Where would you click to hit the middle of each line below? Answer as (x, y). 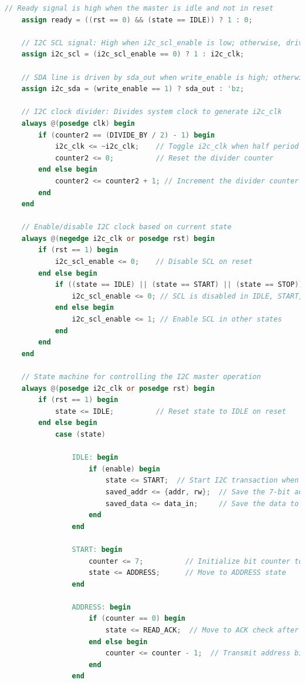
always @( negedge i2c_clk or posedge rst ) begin (118, 238)
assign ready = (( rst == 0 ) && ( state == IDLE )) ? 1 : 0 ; (137, 20)
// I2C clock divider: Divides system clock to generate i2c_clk (152, 112)
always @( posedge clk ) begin (78, 123)
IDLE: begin (95, 458)
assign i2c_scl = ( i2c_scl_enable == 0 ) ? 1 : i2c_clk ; (133, 54)
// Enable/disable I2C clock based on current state (126, 227)
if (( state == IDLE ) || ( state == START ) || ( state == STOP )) (179, 285)
